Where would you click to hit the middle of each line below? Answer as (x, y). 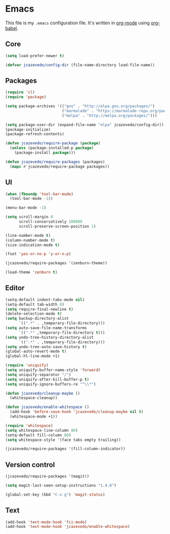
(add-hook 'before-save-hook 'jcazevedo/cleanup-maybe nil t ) (77, 412)
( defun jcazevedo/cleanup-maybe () (43, 393)
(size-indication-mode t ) (32, 245)
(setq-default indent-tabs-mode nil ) (45, 300)
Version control (30, 464)
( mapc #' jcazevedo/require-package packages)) (60, 167)
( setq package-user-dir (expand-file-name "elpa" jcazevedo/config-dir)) (85, 125)
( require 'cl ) (20, 92)
